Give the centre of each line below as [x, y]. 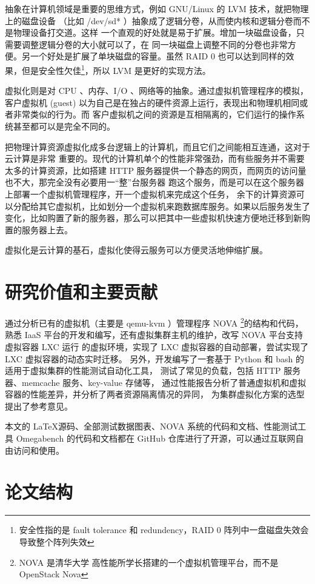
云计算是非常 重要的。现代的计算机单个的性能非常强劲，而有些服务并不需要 [155, 158]
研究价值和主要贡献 [81, 292]
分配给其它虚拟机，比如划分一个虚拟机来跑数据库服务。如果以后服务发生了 [161, 206]
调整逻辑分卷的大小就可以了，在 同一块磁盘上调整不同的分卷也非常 [154, 44]
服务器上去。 [47, 229]
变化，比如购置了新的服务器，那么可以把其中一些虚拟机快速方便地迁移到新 [153, 218]
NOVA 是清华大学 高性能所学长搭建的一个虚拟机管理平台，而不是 [149, 562]
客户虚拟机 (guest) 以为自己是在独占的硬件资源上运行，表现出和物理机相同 [152, 102]
